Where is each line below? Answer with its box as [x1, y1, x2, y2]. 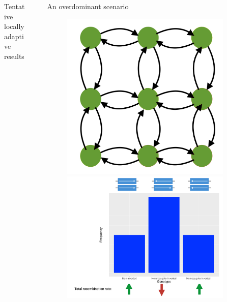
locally [4, 21, 24, 32]
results [4, 50, 24, 61]
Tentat [4, 1, 25, 11]
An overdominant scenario [47, 1, 129, 11]
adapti [4, 31, 24, 41]
